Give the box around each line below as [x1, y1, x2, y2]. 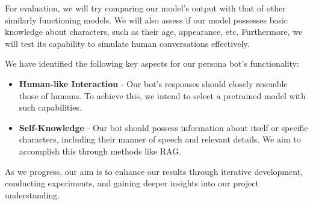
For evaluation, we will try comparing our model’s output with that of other [5, 2, 286, 14]
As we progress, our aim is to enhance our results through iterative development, [5, 165, 303, 177]
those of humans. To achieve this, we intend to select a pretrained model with [19, 89, 306, 102]
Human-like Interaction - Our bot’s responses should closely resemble [19, 77, 288, 90]
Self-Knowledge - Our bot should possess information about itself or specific [19, 121, 308, 133]
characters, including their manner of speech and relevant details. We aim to [19, 133, 301, 145]
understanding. [5, 188, 60, 201]
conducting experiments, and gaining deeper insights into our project [5, 177, 259, 189]
